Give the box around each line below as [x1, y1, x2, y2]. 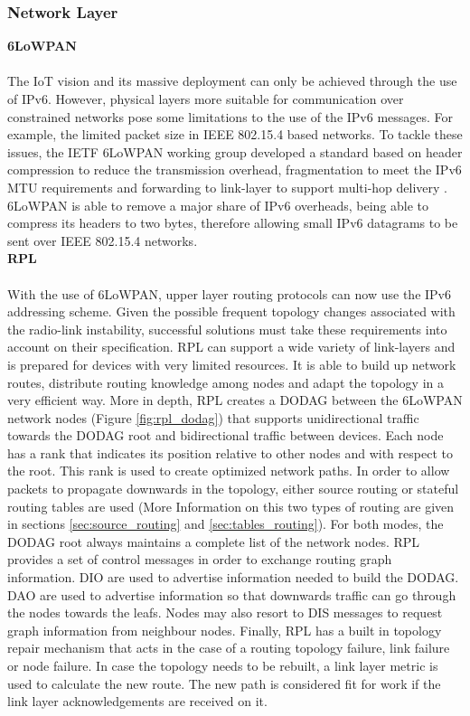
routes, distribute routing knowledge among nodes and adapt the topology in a [7, 372, 445, 391]
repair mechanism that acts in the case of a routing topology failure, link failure [7, 638, 450, 657]
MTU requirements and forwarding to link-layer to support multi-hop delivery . [7, 177, 447, 196]
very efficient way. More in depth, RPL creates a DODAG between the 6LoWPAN [7, 391, 463, 410]
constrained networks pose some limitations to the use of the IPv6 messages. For [7, 107, 454, 126]
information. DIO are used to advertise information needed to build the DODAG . [7, 568, 459, 587]
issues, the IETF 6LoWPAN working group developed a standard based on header [7, 142, 463, 161]
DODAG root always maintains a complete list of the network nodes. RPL [7, 532, 420, 551]
